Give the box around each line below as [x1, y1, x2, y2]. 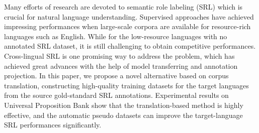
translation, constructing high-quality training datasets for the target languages [4, 80, 249, 90]
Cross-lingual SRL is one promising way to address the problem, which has [4, 50, 235, 61]
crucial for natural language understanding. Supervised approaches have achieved [4, 11, 254, 22]
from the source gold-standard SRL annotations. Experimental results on [4, 90, 229, 100]
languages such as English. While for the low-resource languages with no [4, 31, 227, 41]
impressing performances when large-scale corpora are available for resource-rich [4, 21, 251, 32]
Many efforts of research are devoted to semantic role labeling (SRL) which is [4, 2, 243, 12]
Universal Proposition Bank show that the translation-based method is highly [4, 99, 243, 110]
